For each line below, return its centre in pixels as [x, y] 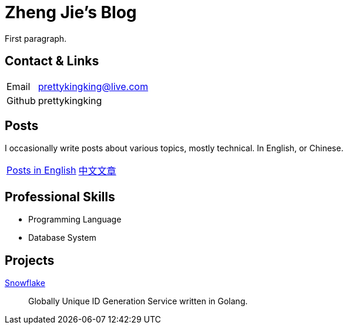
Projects [30, 260]
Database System [62, 238]
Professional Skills [60, 197]
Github [21, 100]
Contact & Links [52, 61]
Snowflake [25, 283]
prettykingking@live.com [93, 86]
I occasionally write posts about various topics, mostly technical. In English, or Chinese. [174, 148]
